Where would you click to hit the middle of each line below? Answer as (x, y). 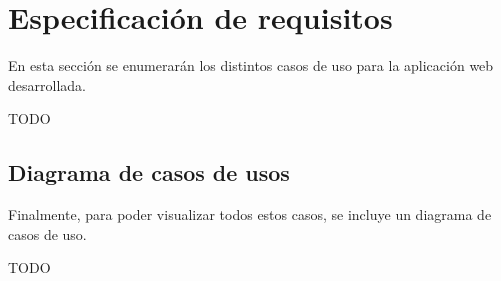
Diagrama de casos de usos (149, 172)
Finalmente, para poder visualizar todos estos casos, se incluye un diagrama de (250, 214)
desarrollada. (47, 84)
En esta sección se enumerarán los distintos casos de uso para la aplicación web (251, 65)
